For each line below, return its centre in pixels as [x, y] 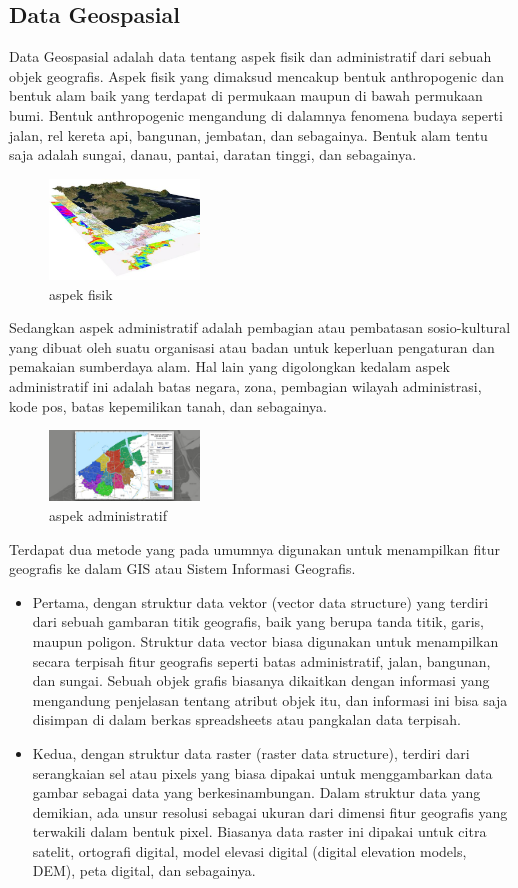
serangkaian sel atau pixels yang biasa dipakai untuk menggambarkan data [262, 772]
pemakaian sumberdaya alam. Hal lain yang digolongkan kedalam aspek [229, 366]
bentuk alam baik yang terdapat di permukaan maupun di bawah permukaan [246, 95]
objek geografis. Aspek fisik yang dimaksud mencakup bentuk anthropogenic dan [257, 75]
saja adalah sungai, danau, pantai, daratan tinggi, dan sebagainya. [213, 154]
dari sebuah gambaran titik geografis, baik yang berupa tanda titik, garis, [258, 621]
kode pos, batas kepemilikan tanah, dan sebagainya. [168, 405]
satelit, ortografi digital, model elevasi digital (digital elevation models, [249, 850]
